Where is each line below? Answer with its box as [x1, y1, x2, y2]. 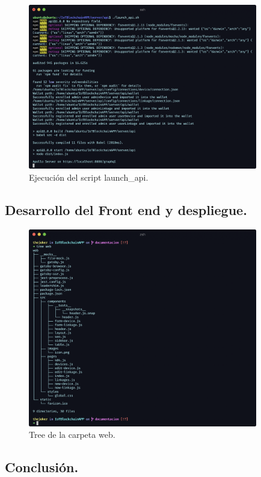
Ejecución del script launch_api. [29, 170, 149, 183]
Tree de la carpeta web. [29, 428, 115, 441]
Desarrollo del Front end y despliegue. [5, 200, 247, 219]
